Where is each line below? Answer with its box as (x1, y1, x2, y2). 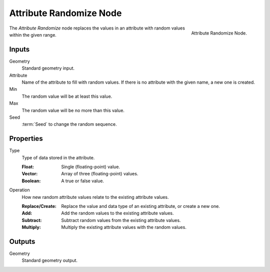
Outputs (9, 237, 35, 245)
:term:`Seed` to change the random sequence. (21, 121, 117, 127)
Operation (9, 187, 30, 193)
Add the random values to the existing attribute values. (61, 210, 174, 216)
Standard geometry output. (21, 257, 77, 263)
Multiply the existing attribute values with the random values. (61, 224, 187, 230)
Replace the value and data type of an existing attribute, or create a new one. (61, 203, 220, 209)
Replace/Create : (21, 203, 57, 209)
